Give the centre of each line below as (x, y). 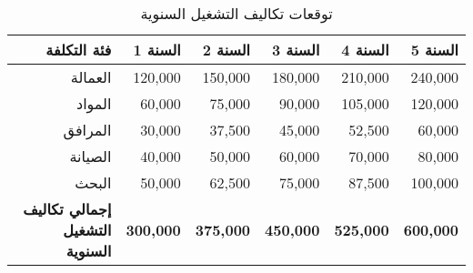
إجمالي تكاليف (67, 209)
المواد (94, 103)
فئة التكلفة (79, 50)
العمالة (91, 77)
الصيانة (91, 156)
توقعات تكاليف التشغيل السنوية (236, 13)
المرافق (87, 130)
